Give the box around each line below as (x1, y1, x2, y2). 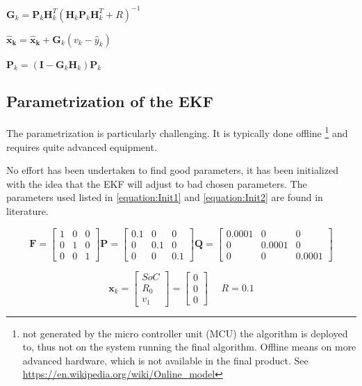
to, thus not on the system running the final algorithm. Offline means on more (22, 339, 356, 354)
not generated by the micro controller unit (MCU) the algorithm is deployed (22, 325, 348, 340)
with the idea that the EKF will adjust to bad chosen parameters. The (6, 176, 307, 191)
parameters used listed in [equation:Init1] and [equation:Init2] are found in (6, 190, 323, 204)
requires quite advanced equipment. (6, 139, 157, 154)
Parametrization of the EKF (6, 90, 213, 112)
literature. (6, 203, 49, 218)
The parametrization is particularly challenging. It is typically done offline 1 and (6, 124, 348, 140)
